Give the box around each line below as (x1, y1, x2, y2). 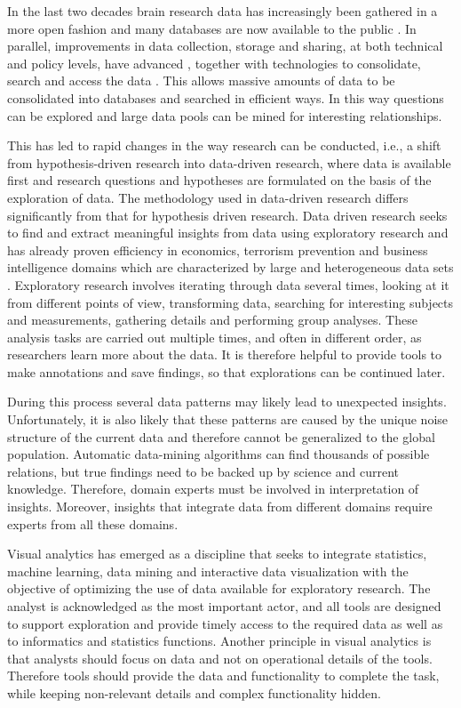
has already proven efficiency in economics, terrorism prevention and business (7, 240, 428, 259)
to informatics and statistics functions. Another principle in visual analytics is (7, 632, 432, 650)
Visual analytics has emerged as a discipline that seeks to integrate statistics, (7, 544, 427, 563)
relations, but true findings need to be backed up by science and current (7, 462, 400, 480)
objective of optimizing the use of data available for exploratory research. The (7, 579, 431, 598)
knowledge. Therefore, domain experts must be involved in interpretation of (7, 479, 419, 498)
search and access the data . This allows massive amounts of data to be (7, 71, 395, 90)
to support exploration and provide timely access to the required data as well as (7, 614, 443, 632)
